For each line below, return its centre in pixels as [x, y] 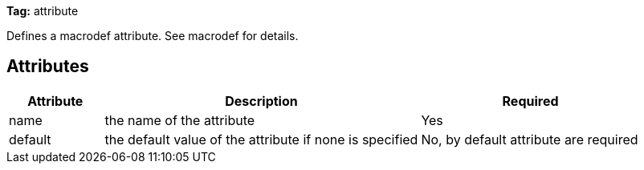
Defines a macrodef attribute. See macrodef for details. [153, 36]
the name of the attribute [180, 120]
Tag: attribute [43, 11]
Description [261, 101]
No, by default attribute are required [530, 139]
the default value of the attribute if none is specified [261, 139]
